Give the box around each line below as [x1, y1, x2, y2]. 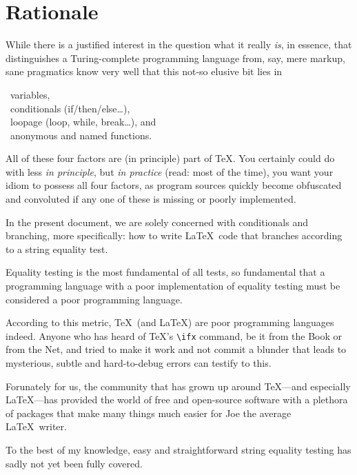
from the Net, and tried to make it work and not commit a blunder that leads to [6, 342, 347, 356]
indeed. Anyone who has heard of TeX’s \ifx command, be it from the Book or [6, 328, 342, 343]
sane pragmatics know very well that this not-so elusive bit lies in [6, 64, 283, 79]
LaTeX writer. [6, 419, 67, 434]
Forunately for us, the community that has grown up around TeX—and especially [6, 378, 351, 393]
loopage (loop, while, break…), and [10, 114, 156, 129]
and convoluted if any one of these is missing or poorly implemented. [6, 192, 296, 206]
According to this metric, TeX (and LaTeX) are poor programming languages [6, 315, 334, 330]
